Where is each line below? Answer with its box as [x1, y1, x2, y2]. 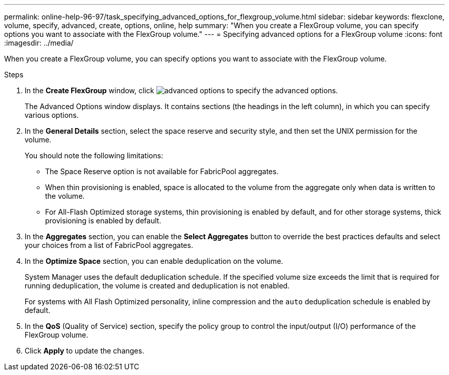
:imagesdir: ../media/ [4, 38, 74, 47]
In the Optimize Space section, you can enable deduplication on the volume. [25, 257, 283, 265]
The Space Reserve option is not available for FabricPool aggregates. [45, 167, 279, 176]
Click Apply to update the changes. [25, 346, 145, 355]
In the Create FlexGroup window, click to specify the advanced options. [25, 86, 338, 95]
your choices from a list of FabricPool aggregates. [25, 241, 193, 249]
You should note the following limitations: [25, 151, 164, 160]
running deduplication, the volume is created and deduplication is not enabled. [25, 281, 290, 290]
